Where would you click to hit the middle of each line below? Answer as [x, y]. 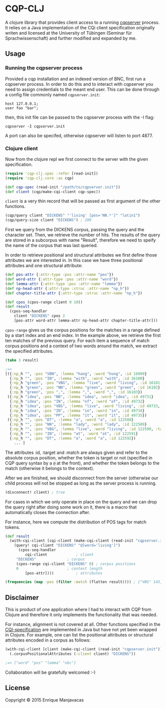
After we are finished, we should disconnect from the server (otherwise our [82, 478]
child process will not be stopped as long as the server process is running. [81, 483]
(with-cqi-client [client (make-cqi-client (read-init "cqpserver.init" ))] [85, 649]
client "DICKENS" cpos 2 [40, 316]
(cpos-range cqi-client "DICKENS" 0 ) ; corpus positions [76, 564]
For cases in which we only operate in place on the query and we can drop [81, 502]
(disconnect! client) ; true [35, 492]
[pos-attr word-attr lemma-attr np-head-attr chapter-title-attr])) [86, 321]
